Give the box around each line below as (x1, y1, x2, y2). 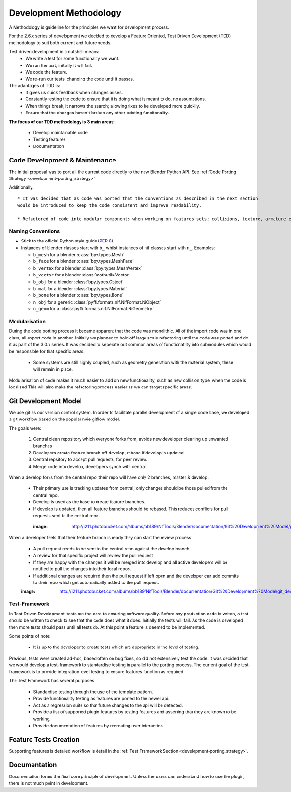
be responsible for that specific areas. (9, 348, 85, 354)
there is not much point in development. (9, 780, 89, 786)
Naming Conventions (9, 228, 60, 235)
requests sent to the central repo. (33, 512, 100, 518)
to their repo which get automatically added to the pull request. (33, 580, 160, 585)
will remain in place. (33, 366, 73, 372)
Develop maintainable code (33, 130, 88, 136)
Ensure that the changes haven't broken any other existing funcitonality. (25, 110, 169, 116)
